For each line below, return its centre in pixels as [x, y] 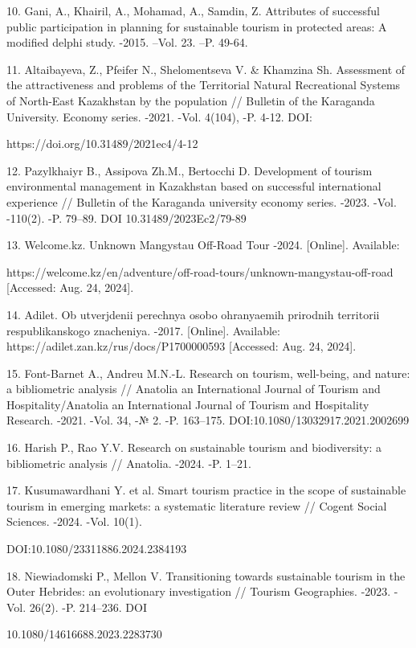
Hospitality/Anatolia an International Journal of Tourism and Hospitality [188, 404]
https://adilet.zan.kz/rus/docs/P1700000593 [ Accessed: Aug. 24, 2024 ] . [181, 346]
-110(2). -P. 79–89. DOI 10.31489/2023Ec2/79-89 [126, 217]
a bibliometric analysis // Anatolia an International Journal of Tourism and [194, 389]
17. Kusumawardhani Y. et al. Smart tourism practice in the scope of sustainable [206, 490]
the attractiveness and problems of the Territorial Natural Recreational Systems [204, 85]
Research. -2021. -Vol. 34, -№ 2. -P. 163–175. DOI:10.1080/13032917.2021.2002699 [208, 420]
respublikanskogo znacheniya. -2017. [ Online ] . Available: [143, 330]
